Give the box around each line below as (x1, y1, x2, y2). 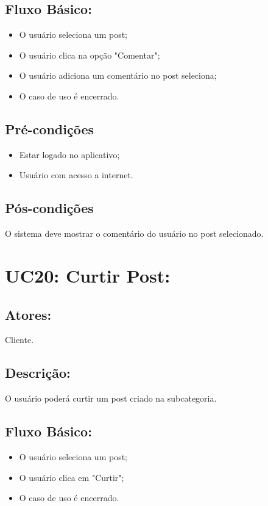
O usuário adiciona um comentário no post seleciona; (19, 69, 217, 82)
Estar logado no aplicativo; (19, 148, 120, 161)
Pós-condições (5, 198, 94, 217)
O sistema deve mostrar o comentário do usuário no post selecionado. (5, 227, 264, 240)
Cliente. (5, 333, 34, 346)
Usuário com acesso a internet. (19, 168, 133, 181)
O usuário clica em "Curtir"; (19, 471, 124, 483)
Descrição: (5, 363, 71, 382)
